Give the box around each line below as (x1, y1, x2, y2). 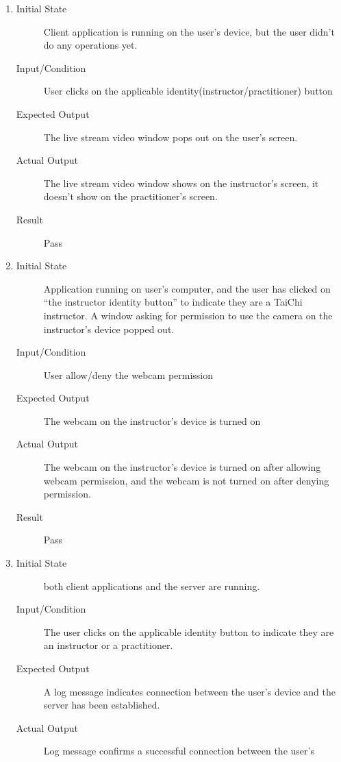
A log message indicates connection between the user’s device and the (43, 684, 336, 698)
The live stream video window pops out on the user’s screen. (43, 130, 298, 144)
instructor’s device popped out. (43, 321, 175, 336)
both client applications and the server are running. (43, 578, 260, 593)
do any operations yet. (43, 38, 138, 52)
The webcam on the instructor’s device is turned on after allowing (43, 460, 321, 474)
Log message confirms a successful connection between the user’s (43, 743, 314, 758)
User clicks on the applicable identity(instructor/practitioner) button (43, 84, 333, 98)
